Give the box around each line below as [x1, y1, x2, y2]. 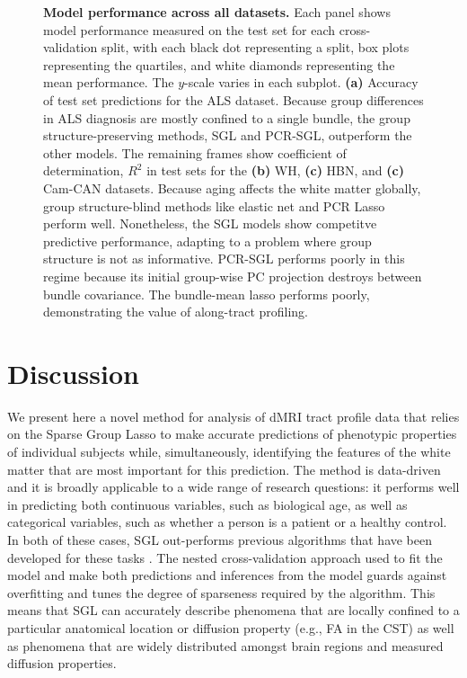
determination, [43, 161, 124, 180]
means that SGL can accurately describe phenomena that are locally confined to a [7, 601, 460, 620]
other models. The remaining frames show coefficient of [43, 143, 347, 162]
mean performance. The [43, 73, 174, 92]
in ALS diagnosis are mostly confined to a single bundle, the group [43, 108, 410, 127]
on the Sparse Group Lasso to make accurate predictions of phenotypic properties [7, 424, 457, 443]
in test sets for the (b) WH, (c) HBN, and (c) [146, 161, 404, 180]
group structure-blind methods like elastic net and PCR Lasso [43, 196, 385, 215]
